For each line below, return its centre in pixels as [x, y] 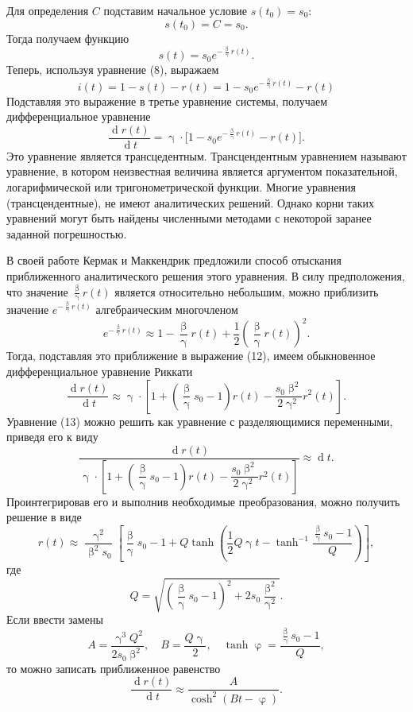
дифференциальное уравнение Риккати [100, 371]
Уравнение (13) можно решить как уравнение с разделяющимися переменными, [200, 421]
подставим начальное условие [175, 10]
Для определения [48, 10]
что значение [37, 291]
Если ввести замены [55, 619]
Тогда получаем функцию [68, 38]
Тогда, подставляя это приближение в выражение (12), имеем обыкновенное [191, 356]
